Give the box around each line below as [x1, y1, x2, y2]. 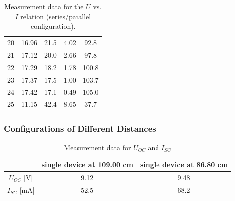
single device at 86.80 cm [140, 159, 228, 170]
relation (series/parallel [20, 11, 91, 21]
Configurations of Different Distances [4, 122, 156, 135]
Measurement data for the [4, 1, 84, 11]
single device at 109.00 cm [41, 159, 133, 170]
